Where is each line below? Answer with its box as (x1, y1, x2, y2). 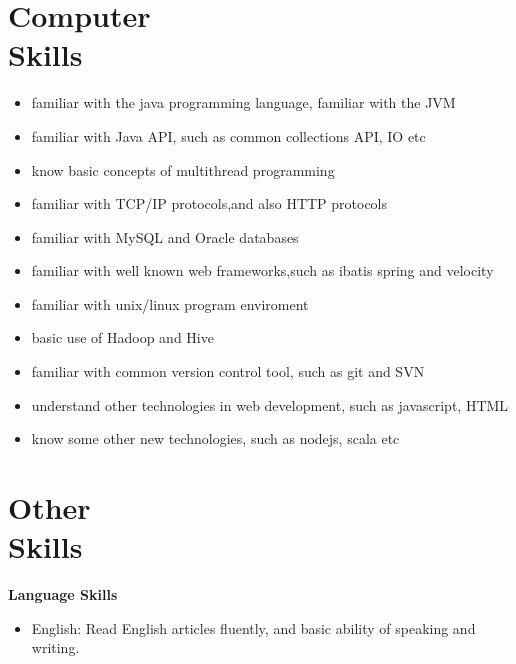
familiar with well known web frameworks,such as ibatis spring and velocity (31, 260, 494, 281)
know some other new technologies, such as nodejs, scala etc (31, 428, 400, 449)
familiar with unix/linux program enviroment (31, 293, 309, 314)
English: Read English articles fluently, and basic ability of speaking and (31, 617, 476, 638)
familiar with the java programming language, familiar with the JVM (31, 92, 456, 113)
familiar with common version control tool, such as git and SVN (31, 361, 425, 382)
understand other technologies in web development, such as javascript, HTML (31, 394, 509, 415)
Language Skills (8, 584, 118, 605)
